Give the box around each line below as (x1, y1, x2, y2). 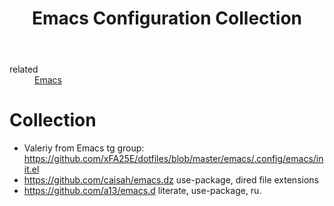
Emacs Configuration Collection (31, 7, 303, 30)
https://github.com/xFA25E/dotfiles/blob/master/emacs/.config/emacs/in (23, 153, 324, 165)
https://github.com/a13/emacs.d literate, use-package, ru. (23, 185, 262, 197)
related (9, 63, 39, 76)
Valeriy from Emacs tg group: (23, 142, 145, 154)
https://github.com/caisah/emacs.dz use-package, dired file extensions (23, 174, 319, 186)
